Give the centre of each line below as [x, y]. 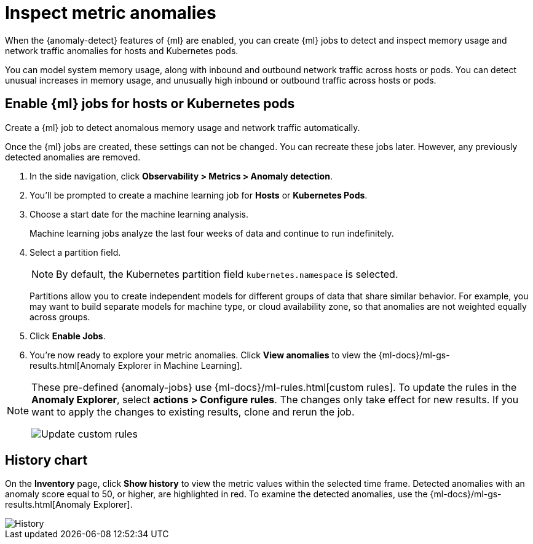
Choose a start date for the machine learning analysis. [139, 214]
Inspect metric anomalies [111, 13]
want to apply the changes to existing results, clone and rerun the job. [193, 412]
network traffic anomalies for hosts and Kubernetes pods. [122, 50]
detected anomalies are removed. [73, 157]
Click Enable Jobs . [68, 336]
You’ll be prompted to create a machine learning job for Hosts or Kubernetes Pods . [199, 195]
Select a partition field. [75, 252]
